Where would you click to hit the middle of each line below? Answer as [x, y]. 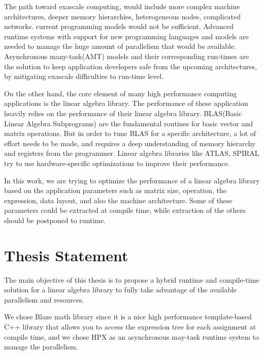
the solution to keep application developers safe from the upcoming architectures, [130, 66]
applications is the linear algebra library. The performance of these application [126, 103]
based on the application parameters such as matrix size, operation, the [115, 190]
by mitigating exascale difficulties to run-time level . [84, 76]
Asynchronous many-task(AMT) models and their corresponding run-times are [127, 56]
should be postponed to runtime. [55, 220]
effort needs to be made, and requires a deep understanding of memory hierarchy [130, 143]
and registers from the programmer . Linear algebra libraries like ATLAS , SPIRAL [132, 153]
